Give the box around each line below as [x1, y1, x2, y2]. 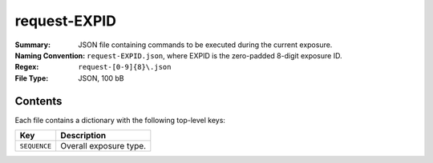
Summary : [14, 40, 51, 50]
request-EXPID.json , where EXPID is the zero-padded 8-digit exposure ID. [87, 50, 342, 60]
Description [60, 130, 107, 141]
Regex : [14, 62, 39, 72]
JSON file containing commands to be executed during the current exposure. [78, 40, 333, 50]
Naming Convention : [14, 50, 86, 60]
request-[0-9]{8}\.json [78, 62, 172, 72]
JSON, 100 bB [78, 73, 124, 83]
